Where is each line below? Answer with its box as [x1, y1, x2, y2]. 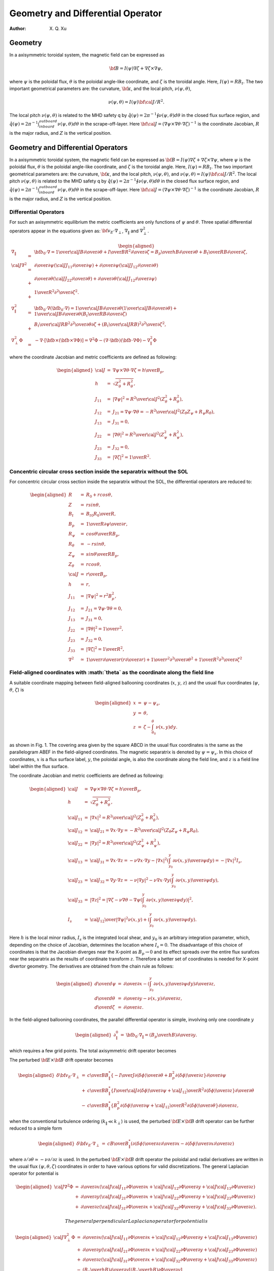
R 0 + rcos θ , [86, 492, 113, 499]
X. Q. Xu [49, 25, 67, 32]
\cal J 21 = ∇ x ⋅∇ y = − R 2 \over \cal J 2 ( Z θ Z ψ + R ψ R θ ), [89, 827, 199, 834]
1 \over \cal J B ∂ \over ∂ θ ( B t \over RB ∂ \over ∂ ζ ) [33, 311, 127, 318]
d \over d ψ [94, 981, 116, 987]
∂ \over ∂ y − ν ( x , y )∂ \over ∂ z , [123, 995, 182, 1002]
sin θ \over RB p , [86, 551, 119, 558]
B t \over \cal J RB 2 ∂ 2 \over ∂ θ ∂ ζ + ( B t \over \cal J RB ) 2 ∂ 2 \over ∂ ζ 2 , [33, 320, 166, 328]
